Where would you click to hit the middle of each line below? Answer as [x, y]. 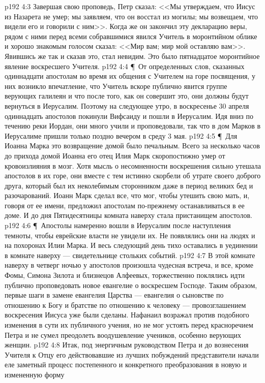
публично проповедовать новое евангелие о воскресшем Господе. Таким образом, [131, 285]
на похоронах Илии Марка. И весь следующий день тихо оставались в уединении [131, 245]
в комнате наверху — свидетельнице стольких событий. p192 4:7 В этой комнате [130, 255]
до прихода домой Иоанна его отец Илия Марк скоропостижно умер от [115, 155]
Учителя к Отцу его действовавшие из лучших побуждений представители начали [132, 354]
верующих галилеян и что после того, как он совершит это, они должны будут [127, 96]
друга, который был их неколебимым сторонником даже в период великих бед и [129, 185]
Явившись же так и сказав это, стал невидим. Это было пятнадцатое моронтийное [132, 56]
